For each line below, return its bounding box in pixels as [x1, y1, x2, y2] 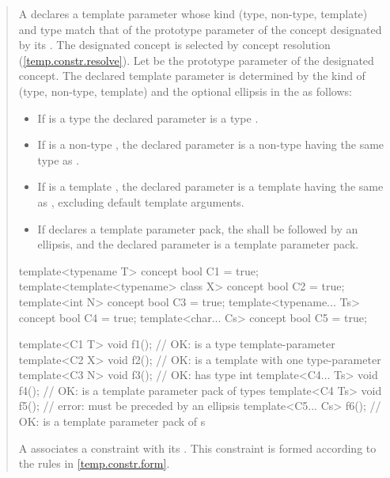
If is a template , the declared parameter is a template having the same [37, 178, 384, 195]
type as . [37, 151, 80, 168]
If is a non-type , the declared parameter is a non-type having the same [37, 136, 384, 153]
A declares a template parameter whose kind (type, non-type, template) [18, 6, 368, 21]
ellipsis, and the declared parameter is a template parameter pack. [37, 236, 359, 252]
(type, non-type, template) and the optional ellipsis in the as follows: [18, 82, 352, 99]
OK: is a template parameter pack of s [18, 413, 206, 430]
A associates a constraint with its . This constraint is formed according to [18, 439, 377, 456]
